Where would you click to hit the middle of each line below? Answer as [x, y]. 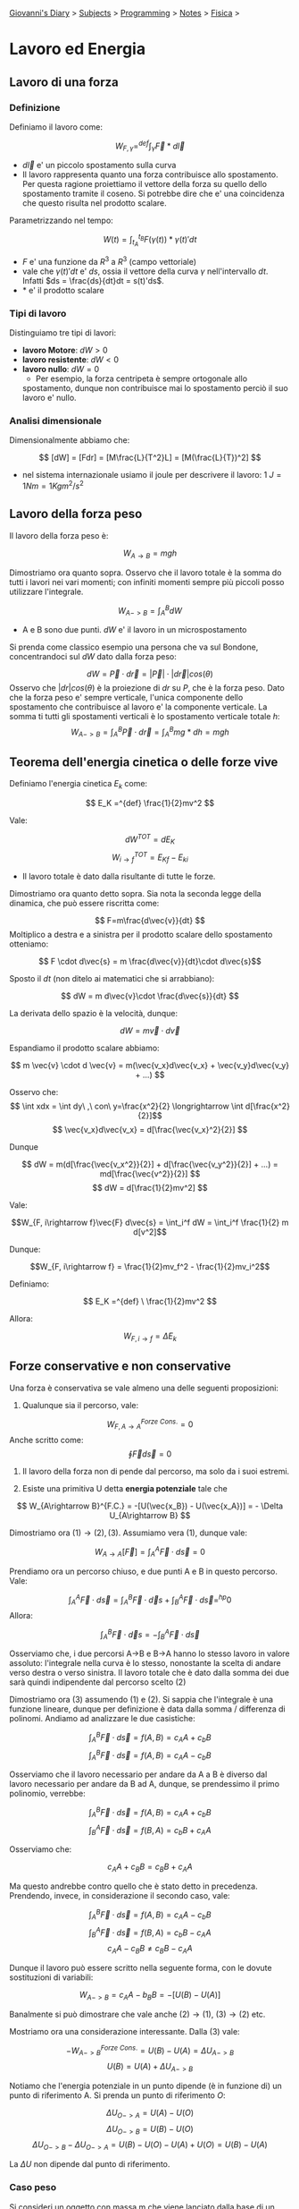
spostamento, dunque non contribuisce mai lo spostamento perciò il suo [155, 388]
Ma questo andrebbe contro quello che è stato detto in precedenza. [133, 1886]
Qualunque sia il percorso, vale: [80, 1405]
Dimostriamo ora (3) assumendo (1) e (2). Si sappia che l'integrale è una [141, 1700]
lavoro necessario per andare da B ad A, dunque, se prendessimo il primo [144, 1784]
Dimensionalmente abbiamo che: [70, 440]
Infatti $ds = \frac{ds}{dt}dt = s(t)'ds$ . [93, 280]
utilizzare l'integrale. [46, 591]
